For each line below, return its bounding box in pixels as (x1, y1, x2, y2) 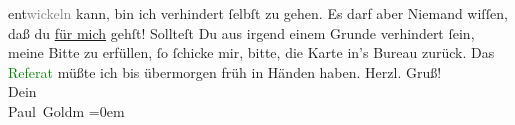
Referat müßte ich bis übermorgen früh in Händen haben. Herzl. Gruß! (8, 61, 442, 82)
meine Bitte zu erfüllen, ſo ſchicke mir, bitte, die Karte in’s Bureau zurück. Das (8, 42, 495, 63)
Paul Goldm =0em (8, 100, 125, 121)
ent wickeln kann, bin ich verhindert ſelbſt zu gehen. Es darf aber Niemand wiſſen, (8, 3, 508, 23)
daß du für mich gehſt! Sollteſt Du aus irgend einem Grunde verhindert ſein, (8, 22, 475, 43)
